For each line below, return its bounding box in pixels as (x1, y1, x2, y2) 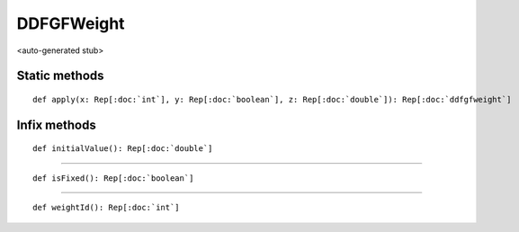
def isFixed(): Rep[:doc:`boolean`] (32, 173, 194, 183)
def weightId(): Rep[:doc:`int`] (32, 202, 180, 213)
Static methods (16, 68, 104, 84)
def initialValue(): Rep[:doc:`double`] (32, 144, 213, 154)
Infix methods (16, 117, 96, 132)
